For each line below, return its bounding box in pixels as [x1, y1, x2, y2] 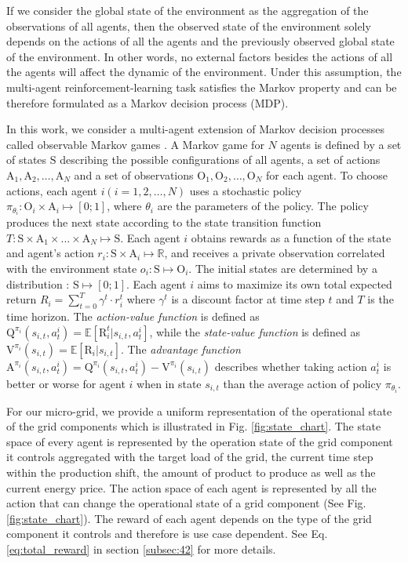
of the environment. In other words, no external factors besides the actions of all [6, 48, 393, 64]
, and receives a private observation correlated [164, 245, 385, 261]
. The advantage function [120, 340, 241, 357]
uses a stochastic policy [189, 182, 302, 198]
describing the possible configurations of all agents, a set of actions [60, 151, 381, 168]
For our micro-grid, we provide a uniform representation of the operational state [6, 402, 392, 419]
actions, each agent [6, 182, 97, 198]
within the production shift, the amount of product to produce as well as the [6, 464, 376, 481]
